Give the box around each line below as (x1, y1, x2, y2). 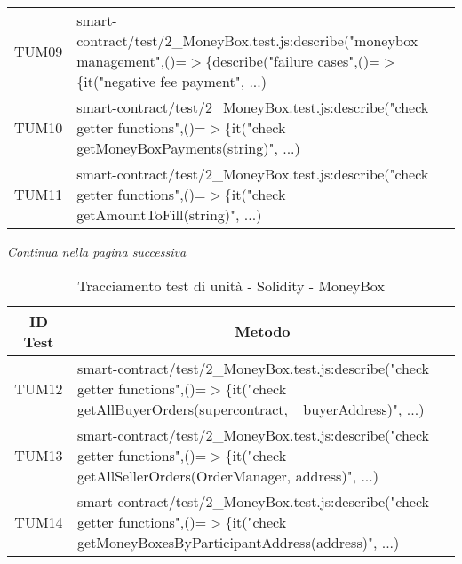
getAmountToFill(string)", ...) (76, 204, 262, 225)
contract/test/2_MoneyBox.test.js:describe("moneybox (76, 30, 418, 51)
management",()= (76, 51, 187, 71)
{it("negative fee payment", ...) (76, 71, 267, 91)
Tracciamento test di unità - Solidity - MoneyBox (77, 274, 385, 296)
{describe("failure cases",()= (205, 51, 380, 71)
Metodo (235, 321, 291, 342)
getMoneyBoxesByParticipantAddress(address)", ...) (76, 531, 400, 552)
